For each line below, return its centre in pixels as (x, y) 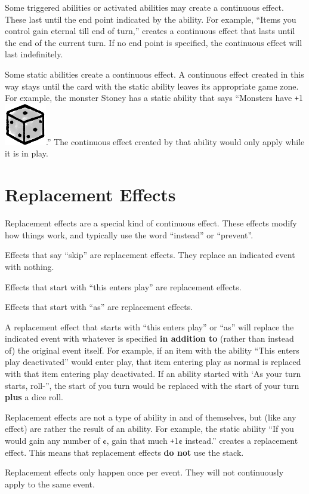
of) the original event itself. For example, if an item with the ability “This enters (152, 350)
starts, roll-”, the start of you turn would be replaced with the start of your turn (152, 385)
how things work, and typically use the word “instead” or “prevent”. (129, 234)
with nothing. (30, 266)
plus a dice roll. (34, 397)
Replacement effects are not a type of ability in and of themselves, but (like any (151, 417)
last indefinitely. (34, 54)
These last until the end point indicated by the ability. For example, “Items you (151, 19)
